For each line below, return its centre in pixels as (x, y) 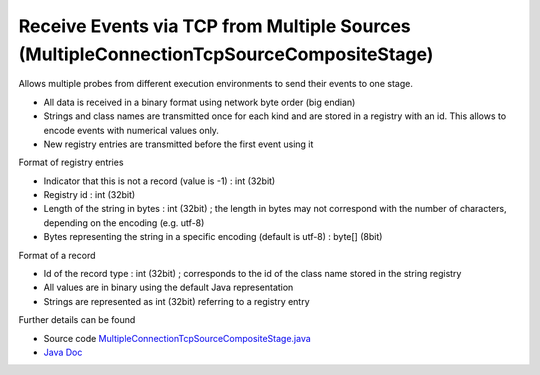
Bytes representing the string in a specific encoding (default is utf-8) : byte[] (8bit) (213, 237)
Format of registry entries (71, 162)
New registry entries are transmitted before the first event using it (178, 144)
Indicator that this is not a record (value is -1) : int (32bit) (159, 181)
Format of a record (57, 255)
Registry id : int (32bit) (89, 195)
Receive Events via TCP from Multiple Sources (214, 26)
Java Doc (63, 352)
